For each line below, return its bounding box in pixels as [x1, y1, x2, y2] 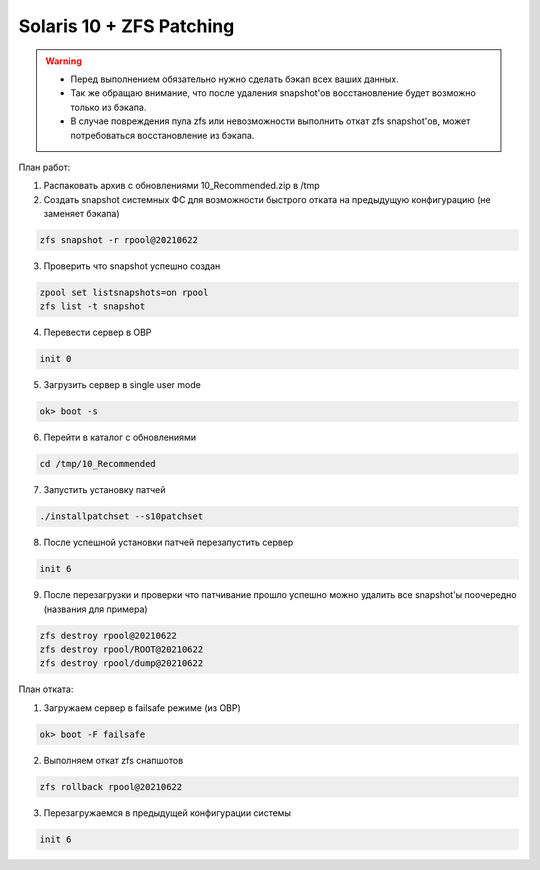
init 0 [39, 353, 72, 365]
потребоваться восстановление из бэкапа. [70, 129, 255, 141]
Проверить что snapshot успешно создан [43, 260, 221, 272]
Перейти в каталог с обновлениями [43, 431, 197, 444]
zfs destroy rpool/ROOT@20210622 [39, 644, 204, 655]
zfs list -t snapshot [39, 301, 146, 312]
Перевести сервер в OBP [43, 326, 152, 339]
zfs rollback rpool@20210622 [39, 781, 183, 792]
